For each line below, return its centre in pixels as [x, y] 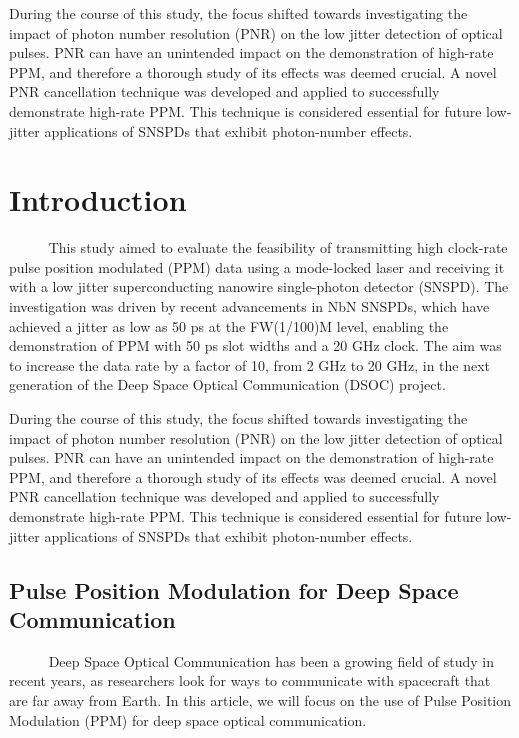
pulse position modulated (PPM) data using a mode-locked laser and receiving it [257, 266]
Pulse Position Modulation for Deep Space [234, 589]
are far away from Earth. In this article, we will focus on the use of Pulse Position [260, 699]
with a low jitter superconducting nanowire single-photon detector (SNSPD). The [259, 286]
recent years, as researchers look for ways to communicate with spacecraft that [250, 680]
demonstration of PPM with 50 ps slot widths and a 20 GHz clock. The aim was [255, 345]
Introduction [98, 199]
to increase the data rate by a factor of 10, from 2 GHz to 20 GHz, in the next [250, 364]
